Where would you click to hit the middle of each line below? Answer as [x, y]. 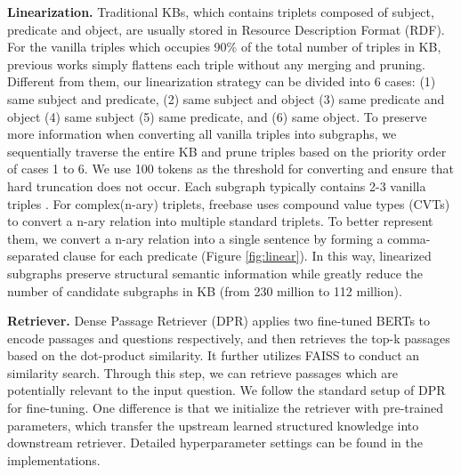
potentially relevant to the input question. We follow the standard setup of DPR [226, 390]
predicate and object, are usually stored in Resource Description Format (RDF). [226, 29]
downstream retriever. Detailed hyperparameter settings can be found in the [215, 443]
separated [33, 256]
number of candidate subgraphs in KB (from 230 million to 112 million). [205, 290]
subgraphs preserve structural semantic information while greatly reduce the [215, 273]
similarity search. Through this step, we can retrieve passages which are [202, 372]
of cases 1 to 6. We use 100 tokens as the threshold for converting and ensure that [230, 169]
